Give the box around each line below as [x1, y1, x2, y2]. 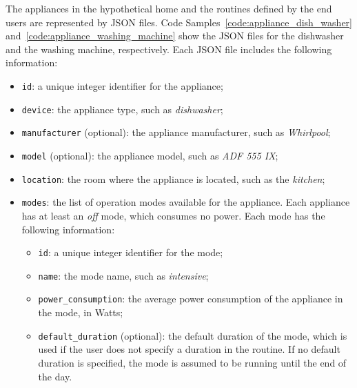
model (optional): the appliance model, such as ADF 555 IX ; [21, 148, 278, 162]
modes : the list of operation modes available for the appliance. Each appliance [21, 195, 350, 209]
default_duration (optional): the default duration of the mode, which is [38, 328, 347, 342]
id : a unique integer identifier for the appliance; [21, 78, 223, 93]
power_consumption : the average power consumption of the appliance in [38, 291, 343, 306]
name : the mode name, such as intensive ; [38, 268, 209, 282]
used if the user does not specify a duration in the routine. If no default [38, 342, 340, 356]
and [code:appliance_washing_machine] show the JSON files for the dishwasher [6, 28, 344, 43]
